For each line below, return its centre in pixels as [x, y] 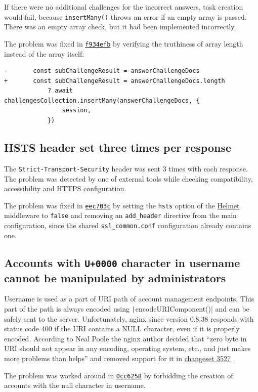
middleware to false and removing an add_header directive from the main [120, 215]
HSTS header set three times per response [118, 147]
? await [60, 91]
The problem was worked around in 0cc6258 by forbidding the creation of [119, 375]
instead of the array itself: [44, 53]
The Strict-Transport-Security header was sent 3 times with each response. [126, 168]
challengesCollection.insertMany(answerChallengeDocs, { [102, 100]
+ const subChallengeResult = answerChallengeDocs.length [115, 81]
